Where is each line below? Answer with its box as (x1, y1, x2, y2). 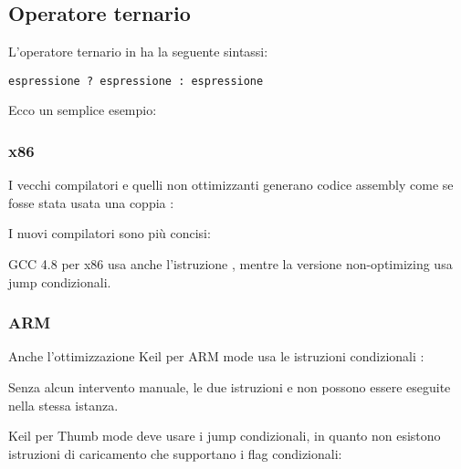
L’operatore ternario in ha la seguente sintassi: (8, 42, 268, 61)
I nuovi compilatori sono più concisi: (8, 224, 211, 243)
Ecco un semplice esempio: (8, 100, 157, 120)
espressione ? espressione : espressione (8, 74, 264, 88)
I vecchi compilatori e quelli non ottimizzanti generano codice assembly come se (8, 175, 454, 194)
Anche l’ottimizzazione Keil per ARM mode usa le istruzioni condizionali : (8, 347, 424, 366)
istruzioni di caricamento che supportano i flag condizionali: (8, 443, 342, 463)
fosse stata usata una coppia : (8, 193, 174, 212)
